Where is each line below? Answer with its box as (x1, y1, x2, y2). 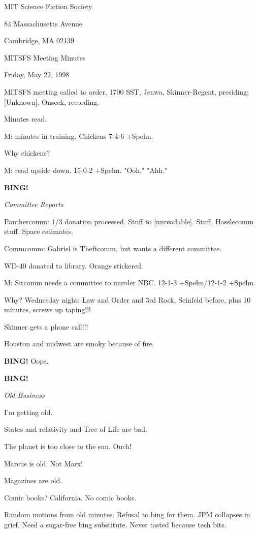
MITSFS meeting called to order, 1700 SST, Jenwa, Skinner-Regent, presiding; (4, 86, 249, 97)
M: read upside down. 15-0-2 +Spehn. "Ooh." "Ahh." (4, 164, 168, 175)
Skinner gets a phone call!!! (4, 321, 88, 332)
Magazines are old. (4, 475, 62, 486)
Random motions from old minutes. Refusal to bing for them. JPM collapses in (4, 509, 250, 520)
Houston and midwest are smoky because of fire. (4, 338, 154, 349)
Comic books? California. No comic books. (4, 492, 137, 502)
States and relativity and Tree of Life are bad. (4, 424, 147, 434)
